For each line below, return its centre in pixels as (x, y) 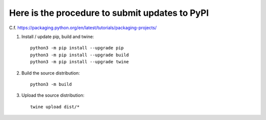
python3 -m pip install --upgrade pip (77, 48)
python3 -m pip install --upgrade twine (80, 62)
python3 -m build (51, 84)
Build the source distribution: (51, 73)
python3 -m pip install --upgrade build (80, 55)
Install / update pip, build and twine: (58, 37)
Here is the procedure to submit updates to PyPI (109, 13)
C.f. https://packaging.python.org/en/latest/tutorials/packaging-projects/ (83, 28)
